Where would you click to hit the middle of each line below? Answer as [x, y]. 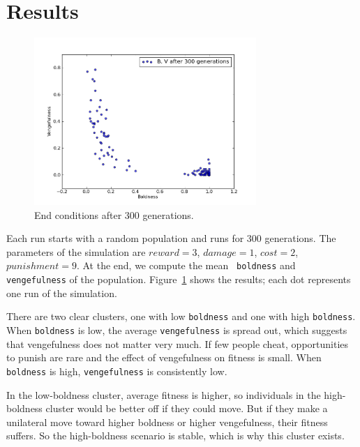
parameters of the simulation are [76, 251]
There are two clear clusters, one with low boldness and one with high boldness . [181, 316]
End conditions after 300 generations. [114, 214]
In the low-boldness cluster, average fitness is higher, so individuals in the [164, 394]
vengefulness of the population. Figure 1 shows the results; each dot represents [179, 279]
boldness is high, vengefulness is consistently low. [117, 371]
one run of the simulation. [62, 293]
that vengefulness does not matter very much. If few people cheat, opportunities [178, 343]
